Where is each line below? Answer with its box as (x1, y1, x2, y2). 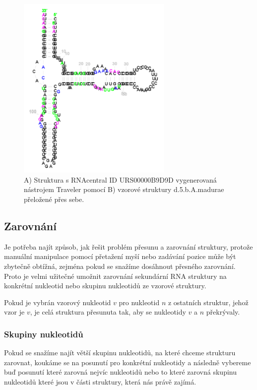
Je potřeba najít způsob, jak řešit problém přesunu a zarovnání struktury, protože (4, 241, 253, 252)
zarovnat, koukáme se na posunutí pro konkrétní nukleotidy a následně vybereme (4, 357, 251, 367)
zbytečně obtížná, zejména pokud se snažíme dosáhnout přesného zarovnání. (4, 260, 236, 271)
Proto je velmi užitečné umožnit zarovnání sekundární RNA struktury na (4, 270, 227, 281)
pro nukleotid (119, 297, 160, 307)
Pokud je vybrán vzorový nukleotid (4, 297, 111, 307)
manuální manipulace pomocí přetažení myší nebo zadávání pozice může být (4, 251, 236, 261)
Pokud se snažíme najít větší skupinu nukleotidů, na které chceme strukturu (4, 347, 236, 358)
